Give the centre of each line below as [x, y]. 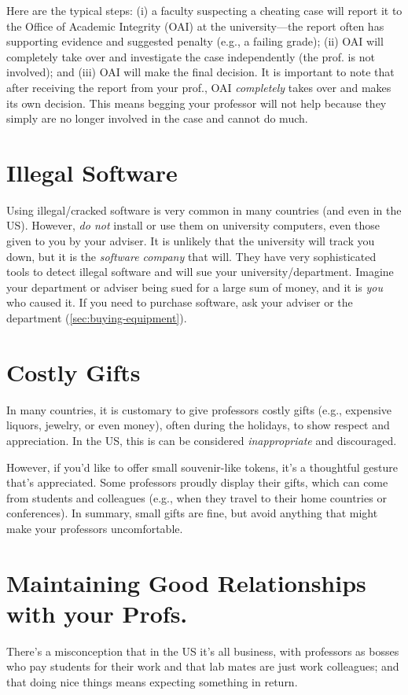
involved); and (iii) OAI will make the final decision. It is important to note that [200, 72]
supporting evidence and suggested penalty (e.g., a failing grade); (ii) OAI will [195, 41]
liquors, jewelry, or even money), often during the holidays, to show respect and [198, 425]
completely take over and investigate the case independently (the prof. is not [191, 56]
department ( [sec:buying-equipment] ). [97, 318]
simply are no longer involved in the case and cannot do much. [157, 118]
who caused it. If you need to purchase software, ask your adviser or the [180, 302]
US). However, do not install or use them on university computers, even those [193, 225]
